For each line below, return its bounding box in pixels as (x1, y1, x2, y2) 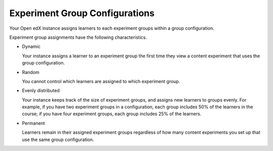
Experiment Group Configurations (9, 8, 155, 19)
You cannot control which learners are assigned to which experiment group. (22, 78, 180, 84)
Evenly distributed (22, 88, 60, 94)
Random (22, 69, 40, 75)
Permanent (22, 120, 45, 126)
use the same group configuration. (22, 136, 95, 142)
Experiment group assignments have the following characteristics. (9, 34, 147, 40)
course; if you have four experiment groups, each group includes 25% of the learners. (22, 111, 202, 117)
